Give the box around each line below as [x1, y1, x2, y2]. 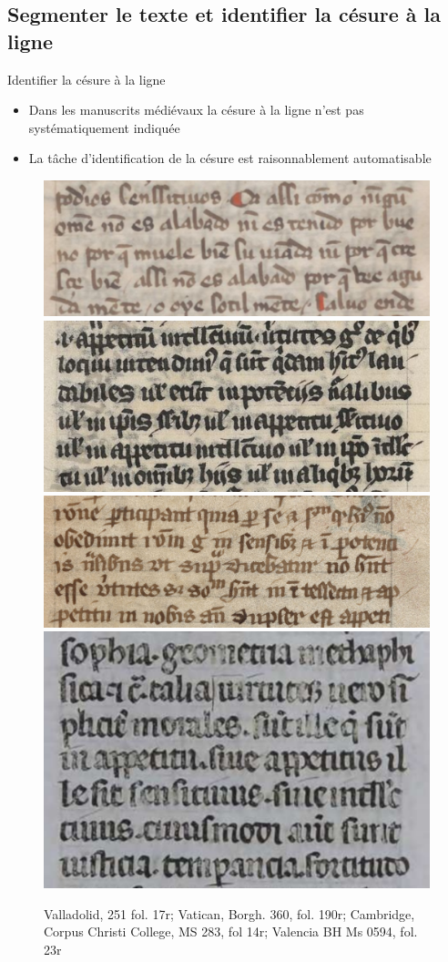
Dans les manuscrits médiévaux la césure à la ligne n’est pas [28, 100, 364, 119]
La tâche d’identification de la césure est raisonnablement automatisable [28, 148, 432, 168]
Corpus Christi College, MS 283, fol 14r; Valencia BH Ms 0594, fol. [44, 922, 418, 941]
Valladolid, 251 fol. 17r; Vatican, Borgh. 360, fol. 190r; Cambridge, [44, 904, 415, 923]
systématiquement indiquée [28, 118, 180, 137]
